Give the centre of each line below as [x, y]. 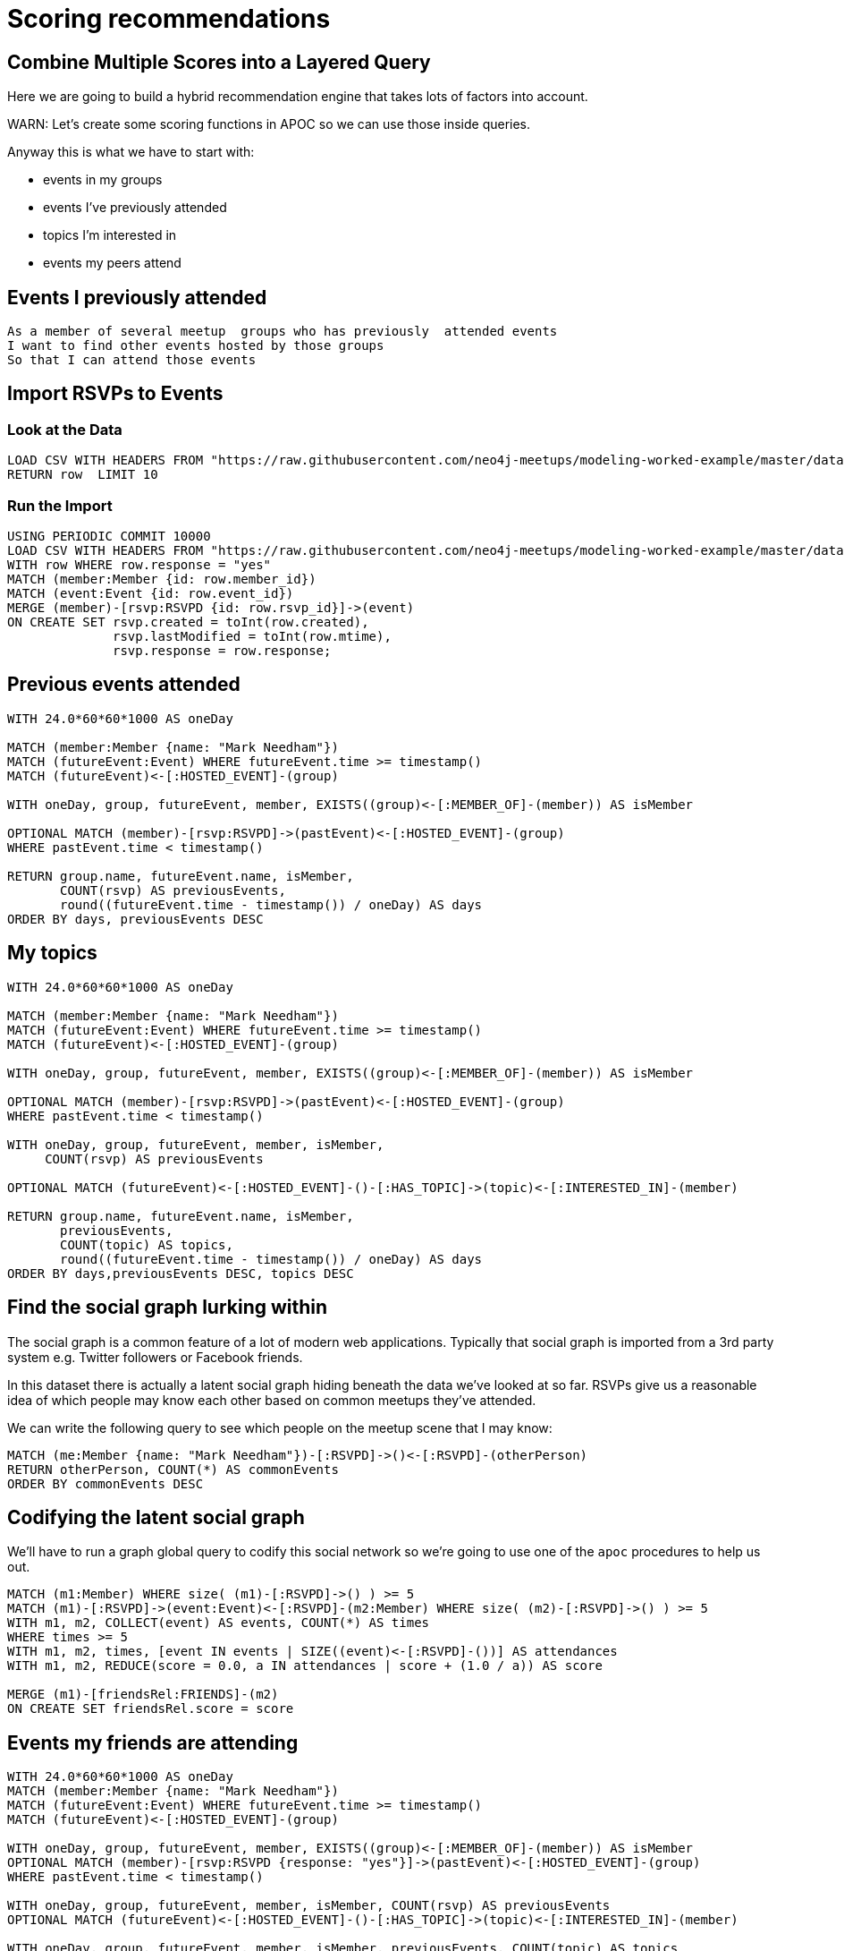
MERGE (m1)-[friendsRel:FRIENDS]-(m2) [143, 1695]
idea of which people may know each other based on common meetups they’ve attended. [272, 1400]
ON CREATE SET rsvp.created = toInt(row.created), [188, 622]
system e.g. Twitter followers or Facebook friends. [155, 1357]
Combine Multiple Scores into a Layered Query [219, 62]
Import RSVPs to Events [115, 394]
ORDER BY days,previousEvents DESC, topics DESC [181, 1273]
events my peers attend [112, 263]
